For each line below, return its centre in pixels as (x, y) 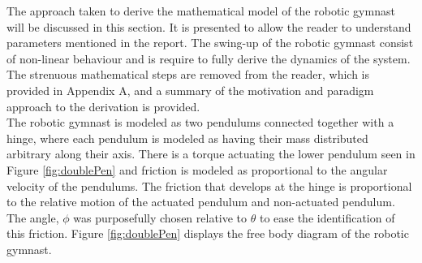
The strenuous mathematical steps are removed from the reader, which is (188, 74)
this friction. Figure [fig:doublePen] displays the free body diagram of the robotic (208, 233)
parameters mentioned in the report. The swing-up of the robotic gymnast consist (210, 43)
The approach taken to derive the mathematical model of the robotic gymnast (201, 11)
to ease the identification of (327, 217)
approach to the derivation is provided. (103, 106)
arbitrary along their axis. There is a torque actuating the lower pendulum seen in (211, 154)
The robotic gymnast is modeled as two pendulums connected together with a (200, 122)
